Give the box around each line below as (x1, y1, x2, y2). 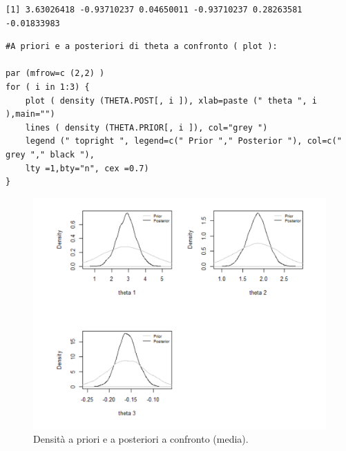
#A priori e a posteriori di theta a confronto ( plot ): (6, 41, 278, 52)
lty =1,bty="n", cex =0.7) (25, 163, 149, 173)
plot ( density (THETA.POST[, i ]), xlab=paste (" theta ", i (25, 95, 318, 106)
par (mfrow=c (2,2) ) (6, 68, 105, 79)
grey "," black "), (6, 149, 95, 160)
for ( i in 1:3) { (6, 81, 90, 92)
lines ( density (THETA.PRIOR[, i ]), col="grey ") (25, 122, 268, 133)
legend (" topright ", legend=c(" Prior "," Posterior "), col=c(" (25, 136, 342, 146)
